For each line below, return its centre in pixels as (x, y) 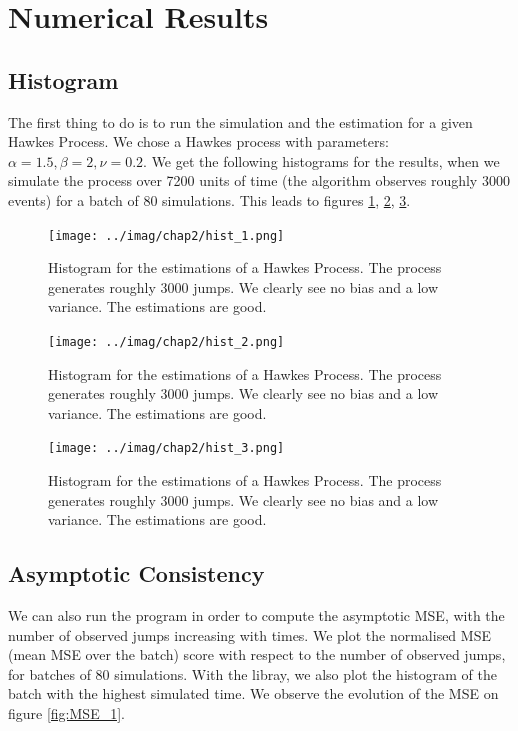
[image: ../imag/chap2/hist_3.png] (166, 448)
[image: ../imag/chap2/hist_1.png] (166, 235)
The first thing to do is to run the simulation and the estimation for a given (240, 121)
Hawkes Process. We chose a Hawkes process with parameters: (198, 141)
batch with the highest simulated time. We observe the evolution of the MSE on (253, 693)
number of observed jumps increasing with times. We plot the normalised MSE (249, 634)
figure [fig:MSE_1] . (66, 713)
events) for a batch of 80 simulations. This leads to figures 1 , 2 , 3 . (209, 199)
